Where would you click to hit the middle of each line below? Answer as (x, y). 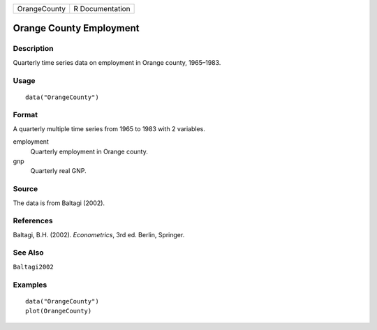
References (33, 221)
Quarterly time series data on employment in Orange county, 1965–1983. (117, 62)
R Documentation (102, 9)
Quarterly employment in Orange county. (89, 151)
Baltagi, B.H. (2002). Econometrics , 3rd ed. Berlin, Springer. (99, 234)
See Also (28, 253)
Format (25, 115)
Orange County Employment (76, 28)
